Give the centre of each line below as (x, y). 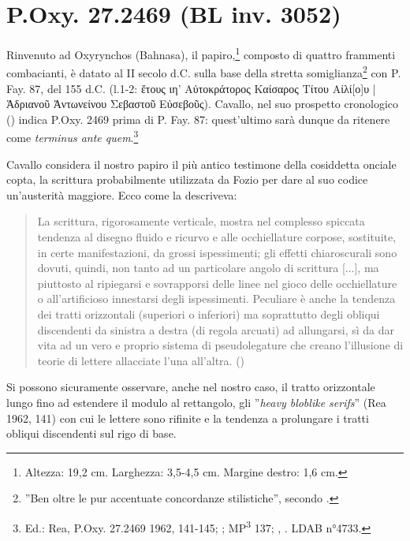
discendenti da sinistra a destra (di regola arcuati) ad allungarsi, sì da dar (216, 329)
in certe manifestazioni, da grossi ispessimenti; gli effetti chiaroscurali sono (217, 252)
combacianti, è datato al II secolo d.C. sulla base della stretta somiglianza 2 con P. (204, 72)
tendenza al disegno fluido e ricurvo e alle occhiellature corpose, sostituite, (217, 237)
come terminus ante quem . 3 (73, 136)
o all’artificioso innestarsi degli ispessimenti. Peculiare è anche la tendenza (216, 298)
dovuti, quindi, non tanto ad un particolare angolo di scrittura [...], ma (208, 268)
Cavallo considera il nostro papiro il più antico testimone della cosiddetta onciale (201, 164)
